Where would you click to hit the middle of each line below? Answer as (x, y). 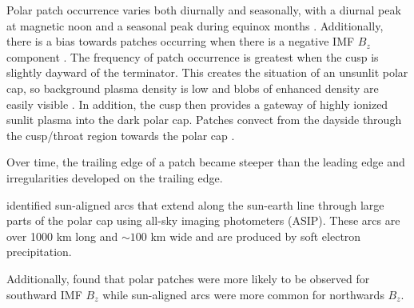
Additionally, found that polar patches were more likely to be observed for (188, 278)
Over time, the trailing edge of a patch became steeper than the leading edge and (206, 162)
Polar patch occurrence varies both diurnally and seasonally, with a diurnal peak (204, 10)
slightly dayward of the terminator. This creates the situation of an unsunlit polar (207, 72)
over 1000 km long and (62, 236)
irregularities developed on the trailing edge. (115, 177)
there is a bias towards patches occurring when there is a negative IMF (181, 41)
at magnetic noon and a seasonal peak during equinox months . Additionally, (195, 25)
